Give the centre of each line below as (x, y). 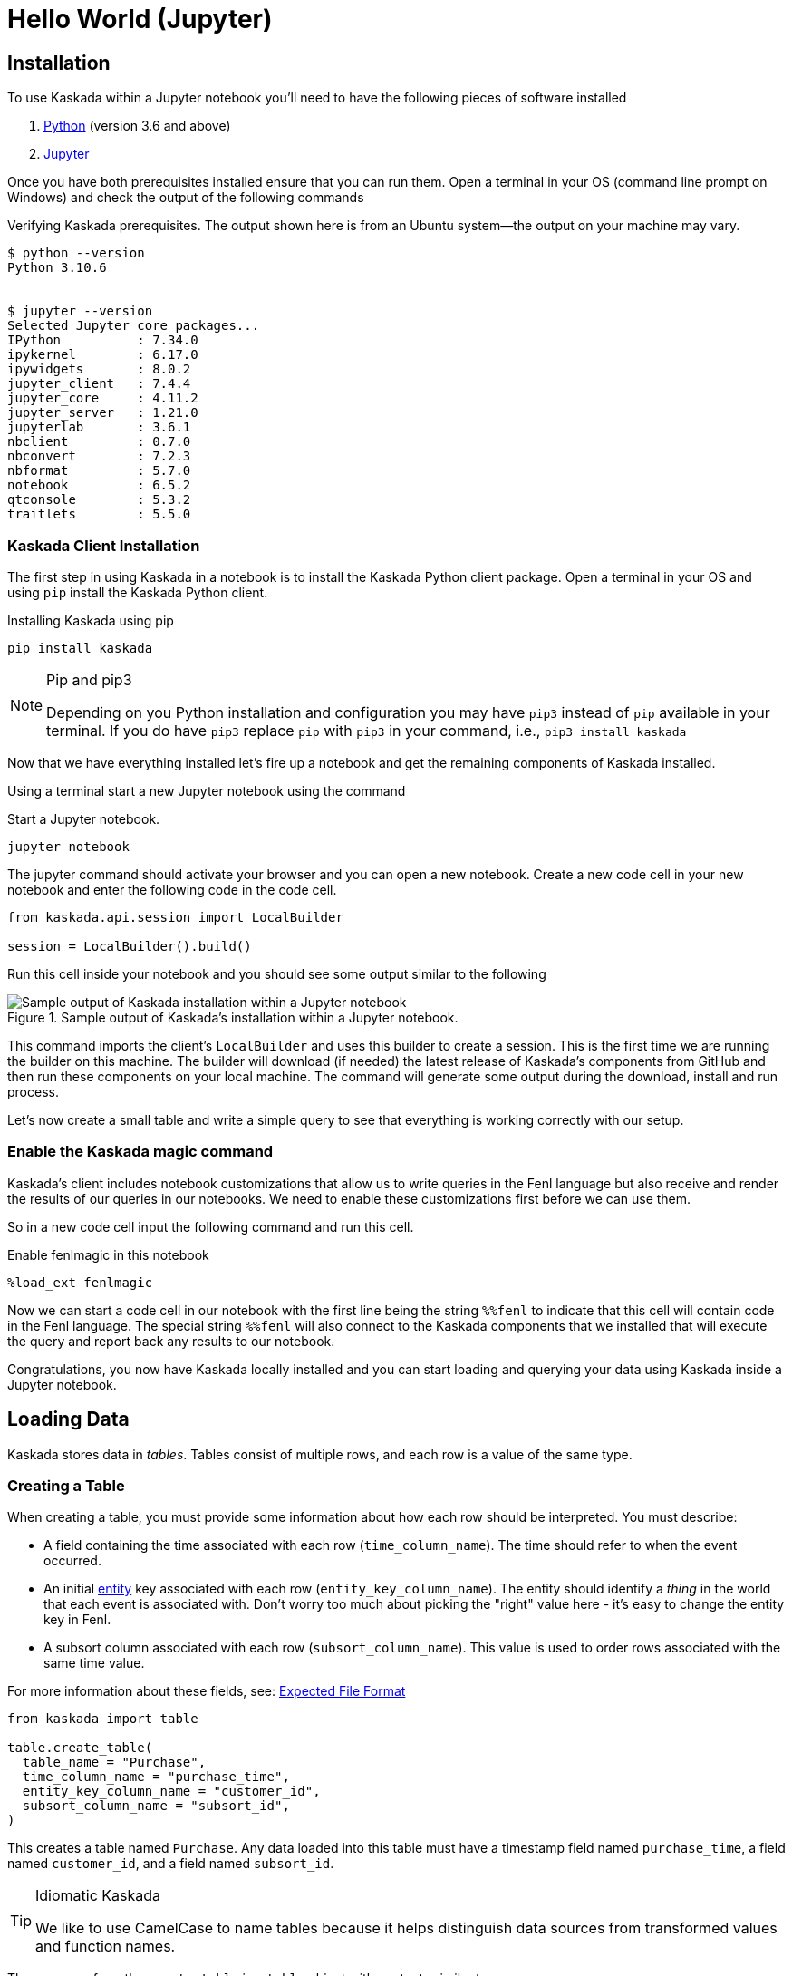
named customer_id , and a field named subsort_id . (171, 1864)
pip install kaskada (80, 648)
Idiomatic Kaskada (98, 1896)
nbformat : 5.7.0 (99, 471)
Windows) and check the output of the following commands (186, 198)
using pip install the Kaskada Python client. (138, 592)
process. (33, 1091)
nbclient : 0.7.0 (99, 442)
